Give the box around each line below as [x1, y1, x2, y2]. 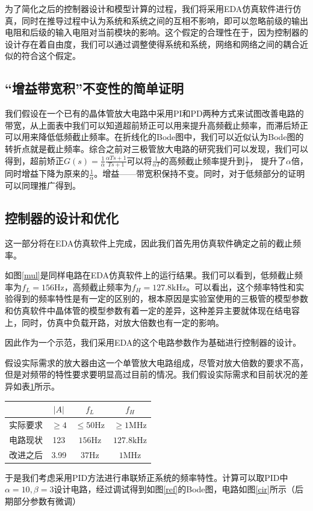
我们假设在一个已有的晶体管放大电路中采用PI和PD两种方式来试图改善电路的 [5, 107, 304, 120]
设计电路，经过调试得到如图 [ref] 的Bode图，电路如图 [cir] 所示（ [54, 483, 295, 495]
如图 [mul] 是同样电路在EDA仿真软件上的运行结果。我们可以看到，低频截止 [5, 269, 295, 281]
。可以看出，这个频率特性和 [186, 280, 296, 293]
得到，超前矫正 [5, 154, 64, 167]
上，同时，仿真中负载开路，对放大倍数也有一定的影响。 [5, 316, 224, 328]
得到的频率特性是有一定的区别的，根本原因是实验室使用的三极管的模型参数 [13, 292, 308, 305]
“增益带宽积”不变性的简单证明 [5, 79, 184, 97]
